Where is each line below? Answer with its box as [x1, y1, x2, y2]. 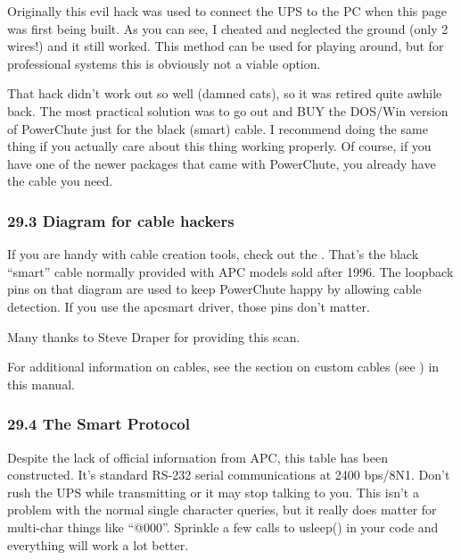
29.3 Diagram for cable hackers [7, 209, 235, 231]
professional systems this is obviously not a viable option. [7, 54, 321, 72]
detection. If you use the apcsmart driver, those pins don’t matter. [7, 297, 370, 315]
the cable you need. [7, 171, 113, 190]
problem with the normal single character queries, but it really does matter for [7, 500, 437, 519]
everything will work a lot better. [7, 535, 189, 554]
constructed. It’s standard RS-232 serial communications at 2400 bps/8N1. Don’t [7, 465, 450, 484]
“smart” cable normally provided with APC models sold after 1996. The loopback [7, 262, 454, 280]
